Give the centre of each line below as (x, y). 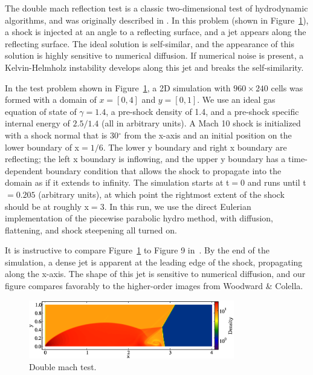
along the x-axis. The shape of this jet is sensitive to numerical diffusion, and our (155, 274)
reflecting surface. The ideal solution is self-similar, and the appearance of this (150, 43)
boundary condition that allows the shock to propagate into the (163, 170)
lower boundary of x (42, 147)
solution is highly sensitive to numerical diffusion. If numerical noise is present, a (154, 55)
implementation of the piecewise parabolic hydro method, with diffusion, (139, 218)
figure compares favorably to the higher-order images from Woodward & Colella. (154, 286)
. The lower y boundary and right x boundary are (195, 147)
